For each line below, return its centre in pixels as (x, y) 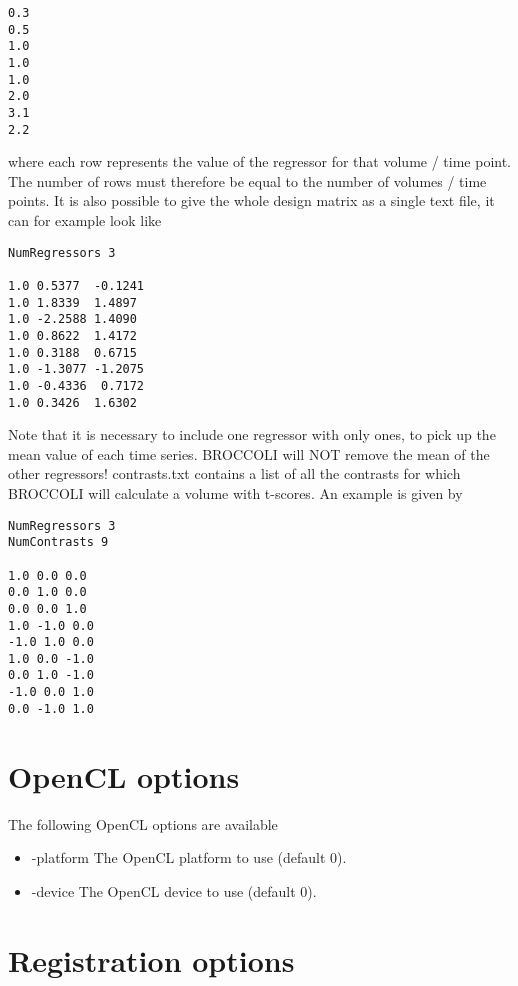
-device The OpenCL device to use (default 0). (174, 890)
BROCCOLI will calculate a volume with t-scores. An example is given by (235, 492)
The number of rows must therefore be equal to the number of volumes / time (247, 180)
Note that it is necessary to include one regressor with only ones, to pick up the (252, 434)
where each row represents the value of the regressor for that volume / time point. (260, 161)
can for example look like (85, 220)
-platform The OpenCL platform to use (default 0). (189, 857)
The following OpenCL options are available (143, 823)
